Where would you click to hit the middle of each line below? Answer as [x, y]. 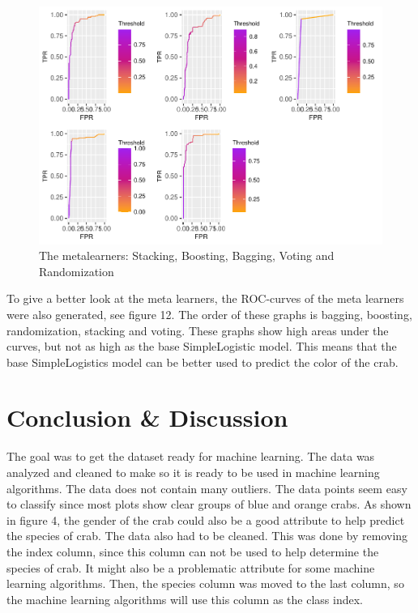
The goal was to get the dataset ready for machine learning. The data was [191, 456]
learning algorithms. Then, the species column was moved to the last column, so [205, 583]
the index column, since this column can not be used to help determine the [193, 551]
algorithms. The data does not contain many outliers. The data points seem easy [207, 488]
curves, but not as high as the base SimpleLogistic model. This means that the [202, 346]
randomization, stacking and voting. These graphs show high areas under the [198, 330]
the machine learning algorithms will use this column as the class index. [185, 599]
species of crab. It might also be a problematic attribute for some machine [191, 567]
